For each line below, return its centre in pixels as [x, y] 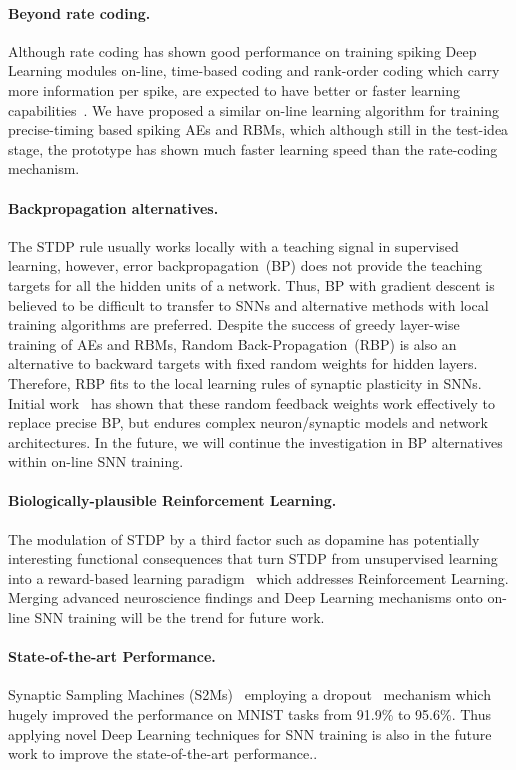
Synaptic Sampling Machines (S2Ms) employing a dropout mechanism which [249, 694]
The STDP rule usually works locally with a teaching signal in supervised [233, 245]
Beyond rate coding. [79, 12]
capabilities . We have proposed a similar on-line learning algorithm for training [253, 109]
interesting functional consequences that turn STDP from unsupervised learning [253, 558]
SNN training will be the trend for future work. [179, 617]
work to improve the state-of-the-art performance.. [163, 753]
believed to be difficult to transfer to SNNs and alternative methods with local [248, 304]
